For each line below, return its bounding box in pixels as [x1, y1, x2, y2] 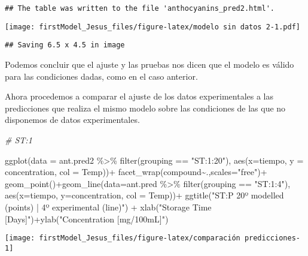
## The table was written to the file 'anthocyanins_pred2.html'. [5, 4, 275, 13]
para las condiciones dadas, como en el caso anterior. [5, 70, 198, 82]
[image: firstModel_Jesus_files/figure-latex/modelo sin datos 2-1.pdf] [5, 22, 300, 31]
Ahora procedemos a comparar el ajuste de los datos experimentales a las [5, 90, 273, 103]
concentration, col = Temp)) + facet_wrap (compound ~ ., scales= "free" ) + [5, 165, 267, 178]
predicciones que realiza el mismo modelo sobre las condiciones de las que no [5, 101, 286, 114]
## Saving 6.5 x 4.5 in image [5, 41, 125, 50]
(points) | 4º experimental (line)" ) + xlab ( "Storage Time [5, 200, 212, 213]
